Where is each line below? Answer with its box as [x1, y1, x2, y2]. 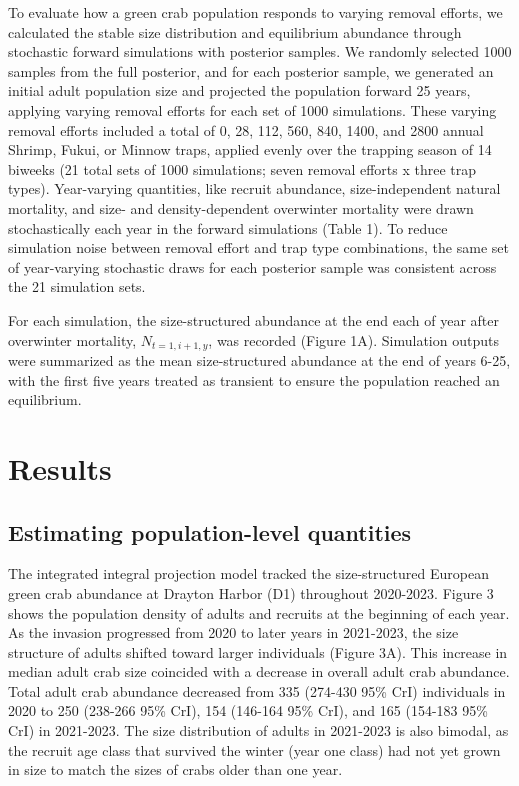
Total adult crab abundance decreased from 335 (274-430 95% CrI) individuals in [8, 680, 506, 701]
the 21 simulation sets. [8, 276, 146, 297]
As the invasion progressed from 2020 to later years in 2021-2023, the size [8, 622, 459, 643]
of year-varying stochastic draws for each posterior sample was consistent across [8, 256, 497, 277]
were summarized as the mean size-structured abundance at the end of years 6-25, [8, 349, 511, 370]
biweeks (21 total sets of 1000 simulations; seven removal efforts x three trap [8, 158, 477, 179]
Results [8, 447, 112, 488]
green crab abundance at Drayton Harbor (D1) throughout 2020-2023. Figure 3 [8, 582, 494, 603]
